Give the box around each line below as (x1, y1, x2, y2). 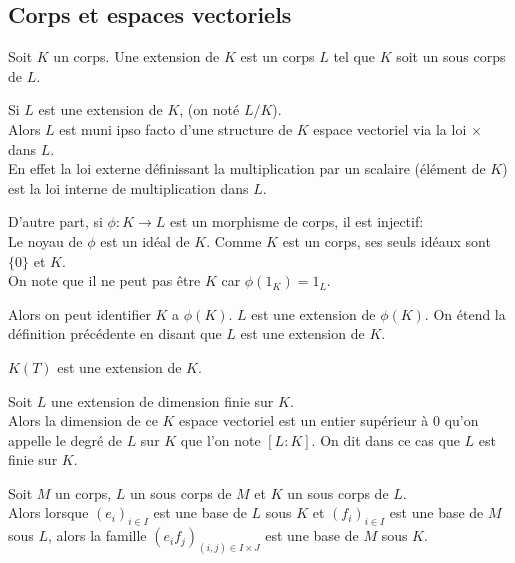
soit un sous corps (396, 46, 506, 67)
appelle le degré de (8, 429, 122, 450)
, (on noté (179, 99, 240, 120)
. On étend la (424, 303, 506, 324)
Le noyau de (8, 230, 83, 251)
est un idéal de (100, 230, 190, 251)
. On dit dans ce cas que (311, 429, 460, 450)
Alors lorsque (8, 502, 89, 523)
